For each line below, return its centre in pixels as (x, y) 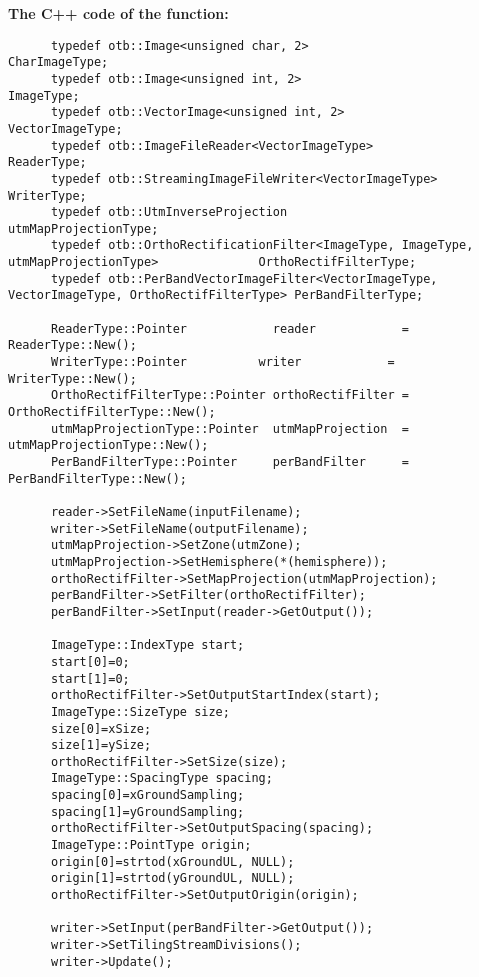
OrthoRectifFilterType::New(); (112, 412)
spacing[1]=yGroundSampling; (147, 811)
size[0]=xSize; (101, 728)
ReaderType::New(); (72, 345)
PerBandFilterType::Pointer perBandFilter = (229, 462)
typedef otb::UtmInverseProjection (169, 212)
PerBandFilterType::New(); (97, 478)
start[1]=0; (90, 678)
